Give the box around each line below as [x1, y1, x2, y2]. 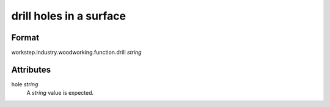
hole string [11, 80, 38, 88]
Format [11, 32, 40, 43]
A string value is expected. [26, 89, 94, 97]
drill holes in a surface [11, 9, 127, 23]
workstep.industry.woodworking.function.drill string [11, 49, 142, 56]
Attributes [11, 64, 51, 75]
